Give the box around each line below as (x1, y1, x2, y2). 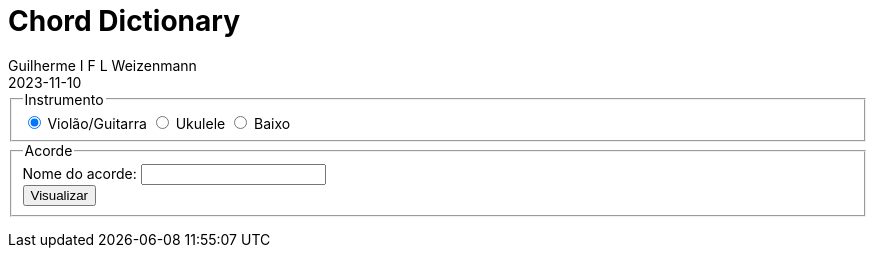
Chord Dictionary (8, 4, 240, 38)
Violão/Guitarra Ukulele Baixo (47, 114, 291, 132)
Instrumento (24, 90, 104, 108)
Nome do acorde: (22, 165, 137, 183)
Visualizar (30, 188, 89, 204)
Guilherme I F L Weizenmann (8, 56, 197, 74)
